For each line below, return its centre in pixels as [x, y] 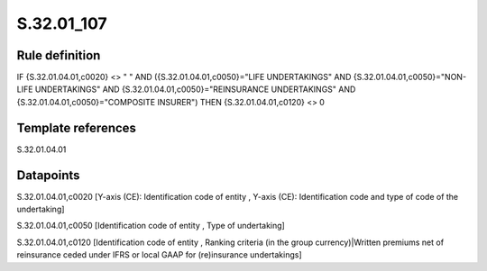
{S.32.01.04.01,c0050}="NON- [410, 77]
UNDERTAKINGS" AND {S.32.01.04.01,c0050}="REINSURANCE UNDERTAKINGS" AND [195, 89]
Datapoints [48, 175]
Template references [77, 127]
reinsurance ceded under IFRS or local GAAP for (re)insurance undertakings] [159, 255]
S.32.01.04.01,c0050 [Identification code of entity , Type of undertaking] [151, 226]
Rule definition [59, 55]
